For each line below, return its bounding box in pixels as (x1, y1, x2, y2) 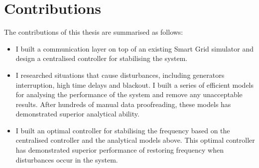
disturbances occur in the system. (15, 154, 118, 165)
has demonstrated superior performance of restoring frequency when (15, 145, 224, 155)
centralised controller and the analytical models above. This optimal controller (15, 135, 255, 145)
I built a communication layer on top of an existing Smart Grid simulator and (15, 43, 254, 54)
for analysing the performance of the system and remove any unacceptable (15, 89, 243, 100)
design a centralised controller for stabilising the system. (15, 53, 188, 63)
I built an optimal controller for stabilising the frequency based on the (15, 125, 230, 135)
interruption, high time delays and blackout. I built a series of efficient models (15, 79, 254, 90)
